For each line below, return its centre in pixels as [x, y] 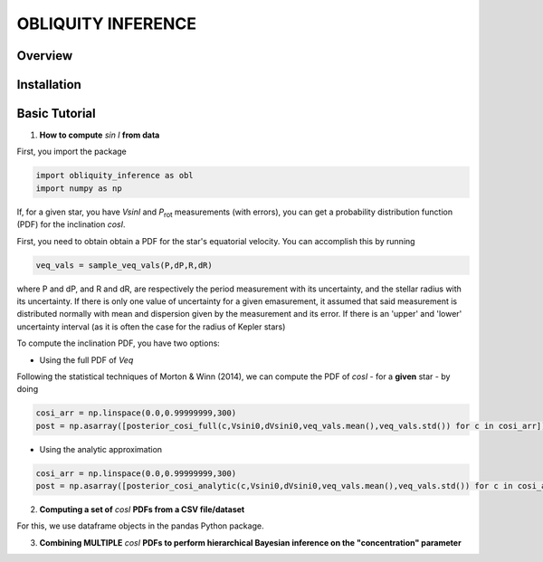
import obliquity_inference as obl [114, 176]
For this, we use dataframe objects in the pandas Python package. [140, 526]
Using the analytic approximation [101, 449]
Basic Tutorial [56, 114]
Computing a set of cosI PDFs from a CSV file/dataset [142, 510]
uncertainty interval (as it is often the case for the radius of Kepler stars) [151, 327]
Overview [45, 56]
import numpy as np [79, 188]
